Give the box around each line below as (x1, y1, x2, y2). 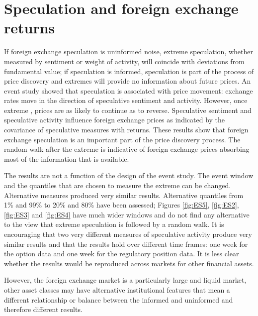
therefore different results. (4, 304, 83, 315)
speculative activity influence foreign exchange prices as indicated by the (4, 114, 225, 125)
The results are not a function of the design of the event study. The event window (4, 170, 254, 181)
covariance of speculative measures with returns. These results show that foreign (4, 124, 249, 135)
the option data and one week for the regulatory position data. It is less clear (4, 248, 239, 259)
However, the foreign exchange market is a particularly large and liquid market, (4, 275, 247, 285)
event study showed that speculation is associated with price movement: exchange (4, 85, 253, 96)
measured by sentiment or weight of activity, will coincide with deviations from (4, 56, 245, 66)
